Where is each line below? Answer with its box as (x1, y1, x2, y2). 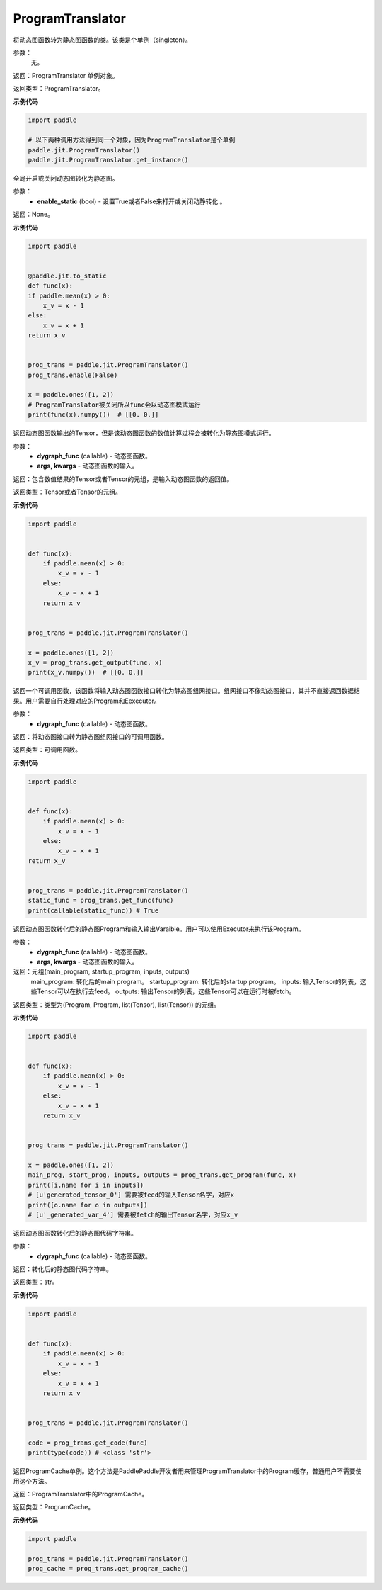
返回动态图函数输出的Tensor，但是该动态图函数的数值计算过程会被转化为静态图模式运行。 (13, 429, 275, 437)
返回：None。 (13, 210, 54, 219)
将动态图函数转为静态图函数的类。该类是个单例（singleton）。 (13, 35, 192, 44)
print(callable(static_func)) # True (28, 906, 159, 914)
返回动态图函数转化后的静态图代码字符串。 (13, 1229, 137, 1237)
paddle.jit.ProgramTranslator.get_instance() (28, 156, 189, 164)
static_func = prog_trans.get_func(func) (28, 896, 174, 905)
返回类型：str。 (13, 1278, 59, 1286)
